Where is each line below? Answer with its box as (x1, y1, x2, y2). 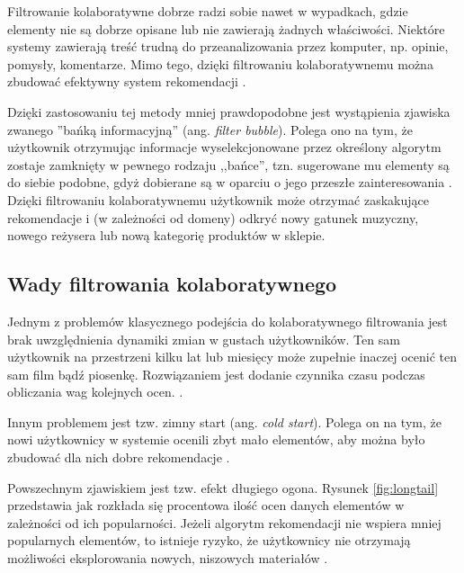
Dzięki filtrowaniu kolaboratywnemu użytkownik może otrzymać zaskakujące (7, 190, 429, 209)
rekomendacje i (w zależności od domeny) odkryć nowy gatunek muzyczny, (7, 208, 419, 227)
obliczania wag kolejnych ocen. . (7, 382, 183, 401)
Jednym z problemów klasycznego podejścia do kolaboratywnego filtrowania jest (7, 311, 448, 330)
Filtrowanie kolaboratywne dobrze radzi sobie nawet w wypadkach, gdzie (7, 2, 408, 20)
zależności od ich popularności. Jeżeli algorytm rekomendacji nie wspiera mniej (7, 513, 442, 532)
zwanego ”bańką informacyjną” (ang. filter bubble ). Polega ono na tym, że (7, 120, 413, 139)
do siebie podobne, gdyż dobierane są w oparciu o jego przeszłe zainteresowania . (7, 173, 452, 192)
